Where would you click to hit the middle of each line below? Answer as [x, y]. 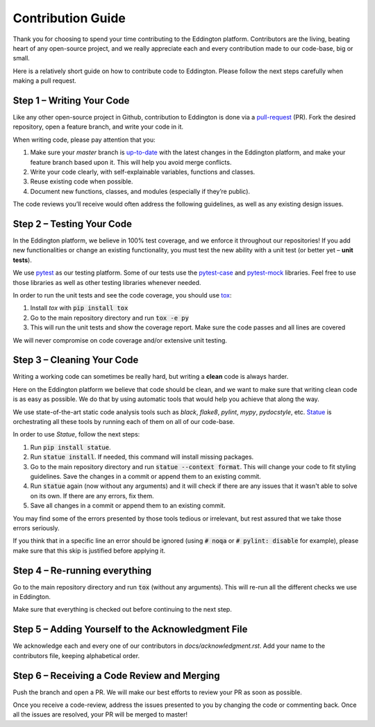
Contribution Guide [69, 18]
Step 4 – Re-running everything [82, 570]
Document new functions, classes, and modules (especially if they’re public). [140, 191]
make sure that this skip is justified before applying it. [89, 550]
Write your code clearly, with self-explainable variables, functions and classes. [143, 172]
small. [22, 58]
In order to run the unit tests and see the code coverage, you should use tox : [122, 295]
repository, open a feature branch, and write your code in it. [98, 127]
